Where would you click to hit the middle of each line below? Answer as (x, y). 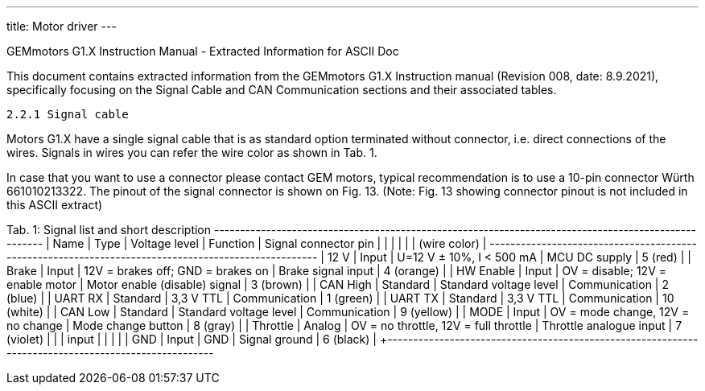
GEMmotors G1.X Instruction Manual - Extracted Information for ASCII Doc (203, 51)
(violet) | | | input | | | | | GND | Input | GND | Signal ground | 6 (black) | (192, 339)
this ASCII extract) (55, 205)
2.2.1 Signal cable (68, 114)
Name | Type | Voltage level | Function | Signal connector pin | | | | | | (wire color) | (270, 243)
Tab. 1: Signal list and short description (109, 230)
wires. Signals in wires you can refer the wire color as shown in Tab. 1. (192, 152)
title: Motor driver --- (62, 26)
